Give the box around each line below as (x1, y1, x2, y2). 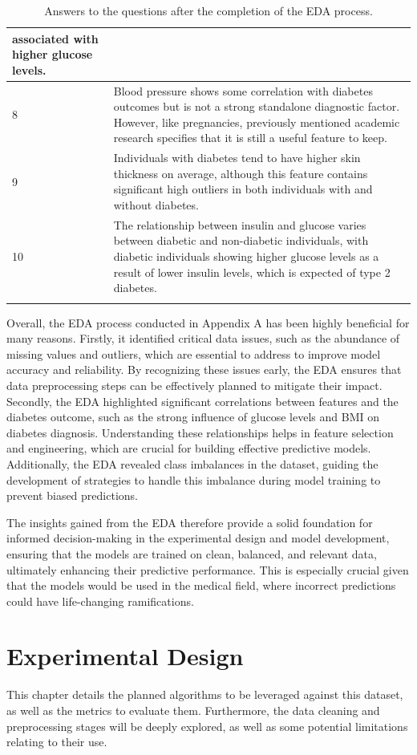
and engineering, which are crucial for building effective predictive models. (6, 440, 371, 457)
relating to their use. (6, 733, 107, 750)
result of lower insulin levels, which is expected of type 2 (113, 263, 391, 280)
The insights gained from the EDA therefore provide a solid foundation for (6, 513, 373, 530)
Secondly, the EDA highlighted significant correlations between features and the (6, 392, 399, 409)
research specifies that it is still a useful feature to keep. (113, 129, 387, 146)
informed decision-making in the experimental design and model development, (6, 530, 390, 546)
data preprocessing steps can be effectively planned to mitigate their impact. (6, 376, 383, 393)
